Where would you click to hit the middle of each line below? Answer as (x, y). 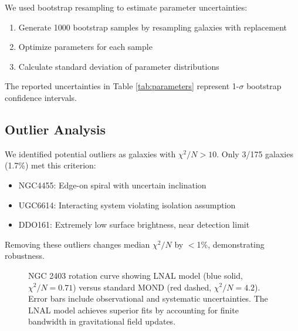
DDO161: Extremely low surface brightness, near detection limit (134, 224)
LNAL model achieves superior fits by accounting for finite (133, 310)
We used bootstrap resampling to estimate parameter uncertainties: (126, 7)
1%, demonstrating (231, 244)
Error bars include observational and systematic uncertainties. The (148, 298)
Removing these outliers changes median (77, 244)
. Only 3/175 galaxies (255, 153)
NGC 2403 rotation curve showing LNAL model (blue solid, (136, 275)
